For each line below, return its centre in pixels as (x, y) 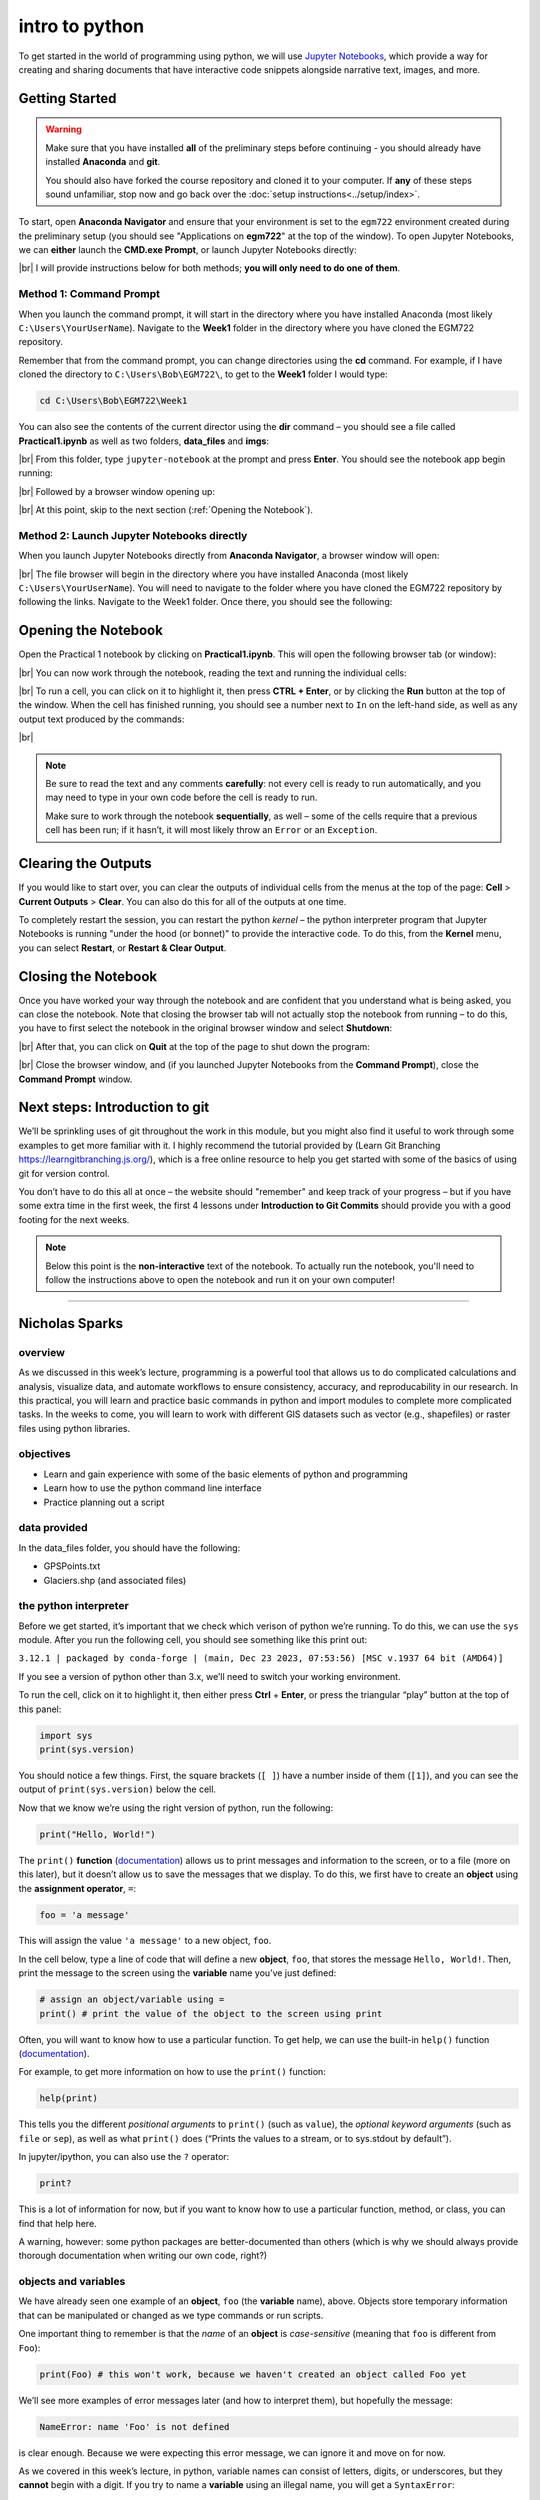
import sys (66, 1735)
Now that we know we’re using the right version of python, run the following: (176, 1807)
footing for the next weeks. (74, 1219)
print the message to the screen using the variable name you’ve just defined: (177, 1973)
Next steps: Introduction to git (114, 1107)
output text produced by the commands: (101, 719)
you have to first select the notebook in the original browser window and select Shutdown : (205, 1028)
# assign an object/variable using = (132, 1999)
